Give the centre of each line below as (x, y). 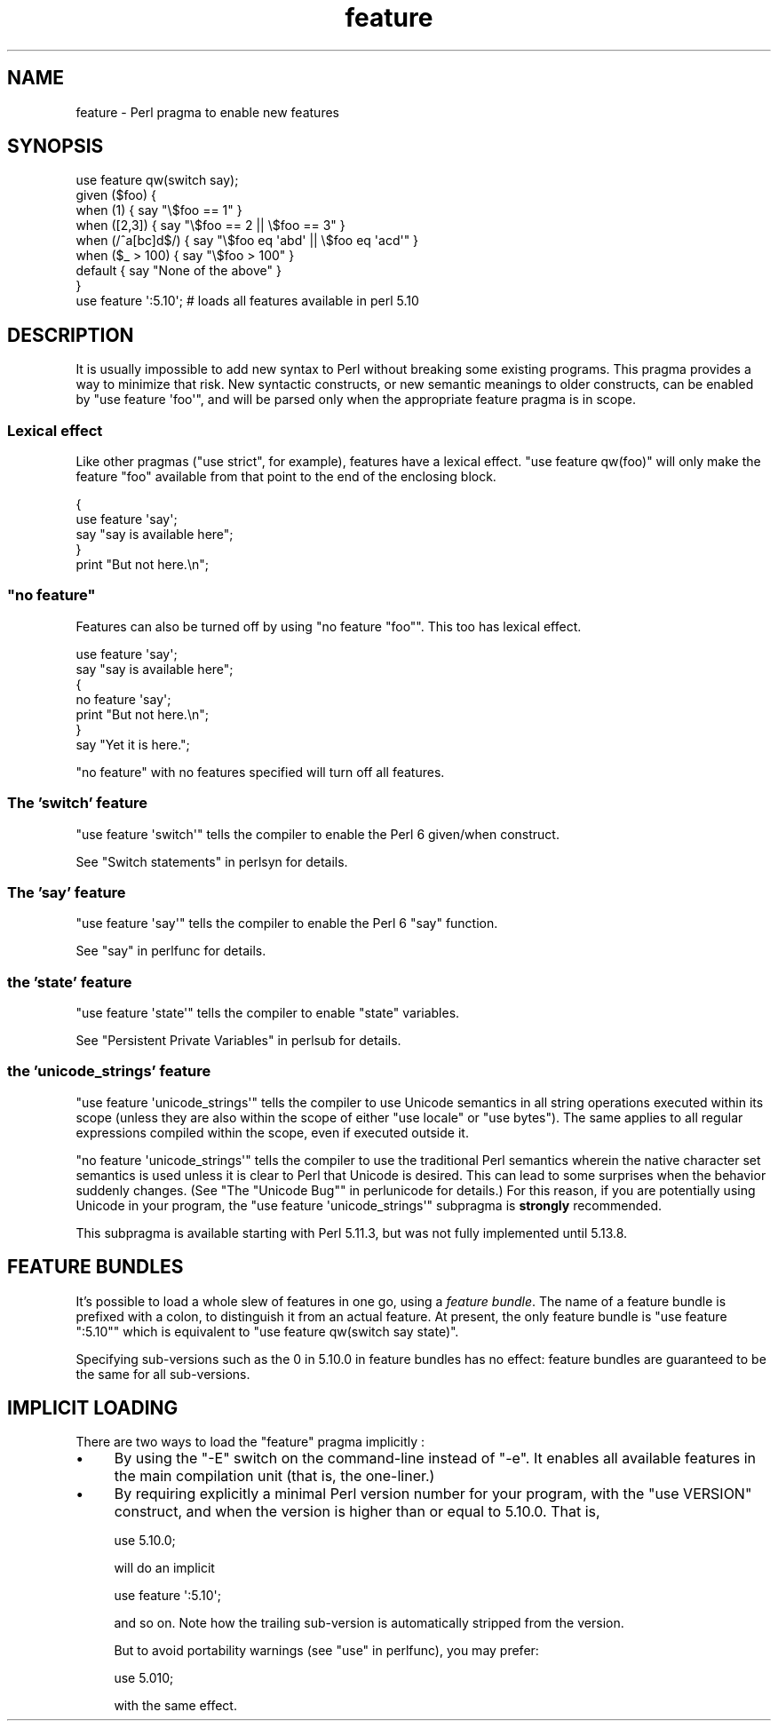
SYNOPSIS (56, 147)
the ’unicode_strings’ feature (109, 1071)
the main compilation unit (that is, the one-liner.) (274, 1476)
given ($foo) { (116, 195)
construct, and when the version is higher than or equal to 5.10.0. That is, (357, 1512)
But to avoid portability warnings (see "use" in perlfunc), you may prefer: (326, 1651)
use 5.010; (144, 1678)
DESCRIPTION (71, 335)
